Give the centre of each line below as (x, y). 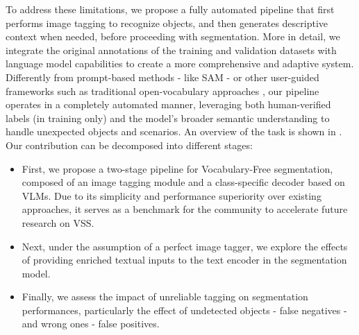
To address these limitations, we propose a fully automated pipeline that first (170, 9)
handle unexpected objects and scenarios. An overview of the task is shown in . (174, 131)
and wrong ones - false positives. (91, 324)
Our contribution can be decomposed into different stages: (129, 145)
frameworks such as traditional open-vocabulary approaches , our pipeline (162, 91)
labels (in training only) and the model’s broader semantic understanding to (168, 118)
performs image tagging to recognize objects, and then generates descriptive (167, 23)
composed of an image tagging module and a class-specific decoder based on (183, 182)
